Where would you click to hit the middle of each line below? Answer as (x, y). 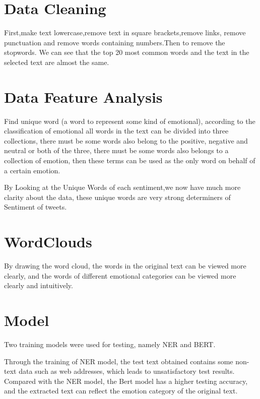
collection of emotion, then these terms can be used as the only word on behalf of (130, 160)
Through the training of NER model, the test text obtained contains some (119, 361)
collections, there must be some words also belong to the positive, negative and (126, 140)
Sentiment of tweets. (36, 207)
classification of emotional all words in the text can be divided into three (116, 131)
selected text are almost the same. (57, 62)
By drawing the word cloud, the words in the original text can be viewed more (125, 266)
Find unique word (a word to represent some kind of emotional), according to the (130, 121)
